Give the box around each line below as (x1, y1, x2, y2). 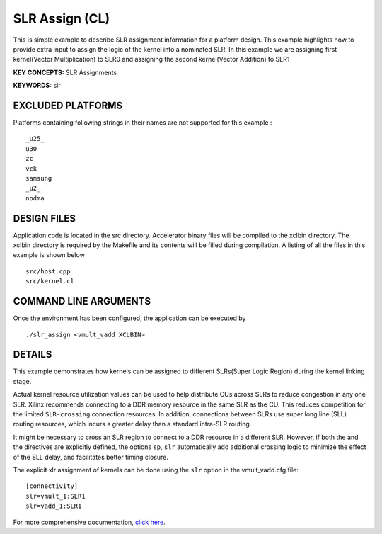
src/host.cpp (25, 267, 71, 275)
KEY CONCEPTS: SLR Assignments (13, 68, 117, 76)
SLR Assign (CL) (13, 11, 110, 26)
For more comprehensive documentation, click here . (13, 518, 166, 526)
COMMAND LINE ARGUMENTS (13, 295, 151, 307)
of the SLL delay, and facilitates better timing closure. (13, 453, 169, 461)
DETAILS (13, 348, 52, 360)
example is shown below (13, 251, 85, 259)
